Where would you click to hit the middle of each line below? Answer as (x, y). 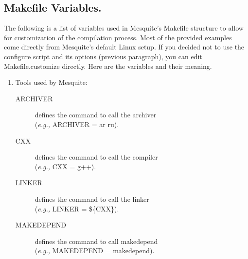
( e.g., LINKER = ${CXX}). (77, 208)
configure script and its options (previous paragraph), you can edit (103, 56)
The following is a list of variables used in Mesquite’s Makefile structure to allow (124, 28)
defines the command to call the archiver (96, 115)
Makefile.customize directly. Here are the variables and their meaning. (108, 66)
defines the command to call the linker (92, 199)
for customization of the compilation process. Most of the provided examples (118, 37)
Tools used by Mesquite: (51, 82)
